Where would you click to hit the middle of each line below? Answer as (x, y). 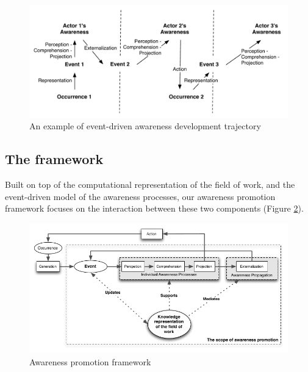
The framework (54, 159)
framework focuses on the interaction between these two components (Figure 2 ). (154, 208)
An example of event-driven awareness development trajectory (145, 126)
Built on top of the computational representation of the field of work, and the (150, 184)
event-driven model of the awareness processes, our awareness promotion (140, 196)
